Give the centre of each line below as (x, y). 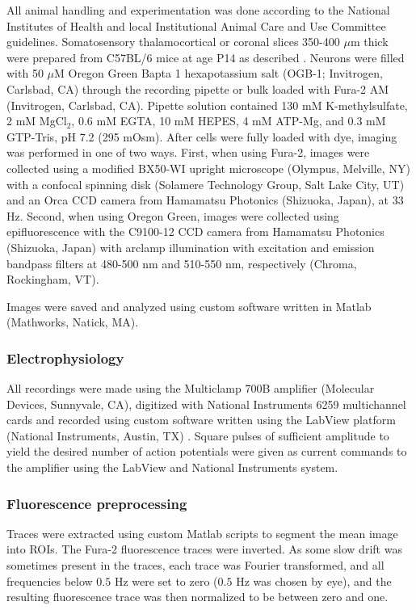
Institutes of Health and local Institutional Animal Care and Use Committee (196, 25)
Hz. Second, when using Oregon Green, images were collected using (173, 215)
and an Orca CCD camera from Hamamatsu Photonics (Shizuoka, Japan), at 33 (205, 200)
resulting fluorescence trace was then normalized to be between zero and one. (197, 597)
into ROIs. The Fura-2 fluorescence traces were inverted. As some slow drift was (204, 549)
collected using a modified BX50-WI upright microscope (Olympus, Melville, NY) (208, 168)
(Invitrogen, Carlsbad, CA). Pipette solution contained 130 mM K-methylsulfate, (207, 105)
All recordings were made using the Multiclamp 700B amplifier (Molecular (191, 388)
